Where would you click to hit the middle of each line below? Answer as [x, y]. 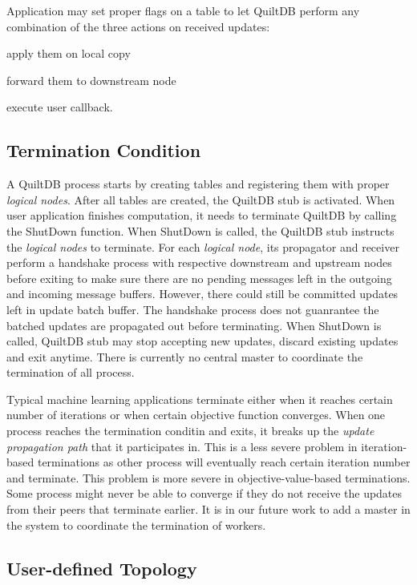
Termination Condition [104, 150]
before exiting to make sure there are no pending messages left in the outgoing [199, 278]
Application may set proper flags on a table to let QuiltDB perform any [183, 10]
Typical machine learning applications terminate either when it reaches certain [200, 399]
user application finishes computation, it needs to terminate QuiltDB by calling [202, 215]
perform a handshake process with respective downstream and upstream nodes [199, 262]
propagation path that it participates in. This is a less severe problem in [182, 446]
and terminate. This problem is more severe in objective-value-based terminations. [208, 477]
